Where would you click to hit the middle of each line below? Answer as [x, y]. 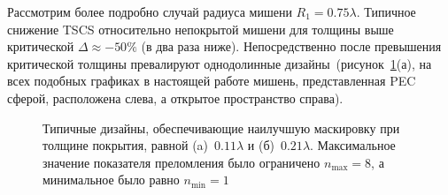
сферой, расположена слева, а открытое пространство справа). [175, 97]
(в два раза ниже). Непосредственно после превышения [291, 46]
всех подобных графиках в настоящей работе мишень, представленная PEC [212, 81]
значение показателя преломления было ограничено [182, 162]
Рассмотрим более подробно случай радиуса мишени [150, 11]
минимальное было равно [111, 180]
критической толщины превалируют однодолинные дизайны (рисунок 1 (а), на [220, 63]
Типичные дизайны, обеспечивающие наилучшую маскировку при [221, 127]
